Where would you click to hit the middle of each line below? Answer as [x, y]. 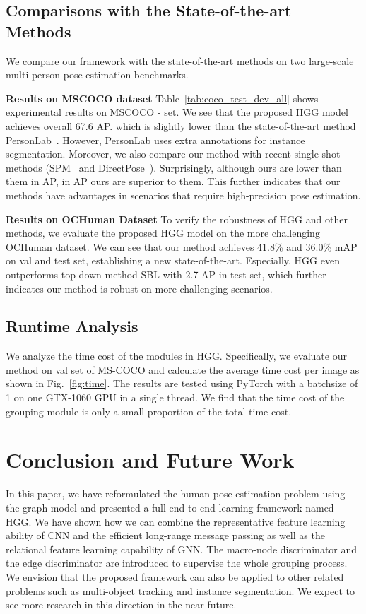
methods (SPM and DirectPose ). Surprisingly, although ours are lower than [174, 167]
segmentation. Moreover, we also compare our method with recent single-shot [173, 154]
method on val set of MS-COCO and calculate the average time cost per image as [183, 369]
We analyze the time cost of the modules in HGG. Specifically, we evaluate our [176, 356]
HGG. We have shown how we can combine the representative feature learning [176, 521]
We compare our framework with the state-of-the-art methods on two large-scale [180, 60]
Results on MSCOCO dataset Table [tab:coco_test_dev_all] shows [162, 98]
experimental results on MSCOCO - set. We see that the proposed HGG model [177, 112]
